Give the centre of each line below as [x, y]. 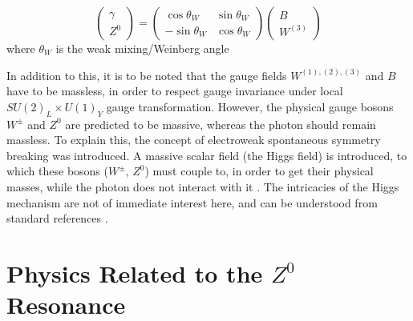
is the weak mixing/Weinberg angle [142, 48]
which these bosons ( [57, 171]
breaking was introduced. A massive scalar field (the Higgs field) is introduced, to [207, 155]
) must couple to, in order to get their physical [259, 171]
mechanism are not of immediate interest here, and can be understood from [192, 202]
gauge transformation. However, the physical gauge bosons [250, 106]
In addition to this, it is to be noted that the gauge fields [147, 75]
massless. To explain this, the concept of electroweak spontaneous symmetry [194, 140]
